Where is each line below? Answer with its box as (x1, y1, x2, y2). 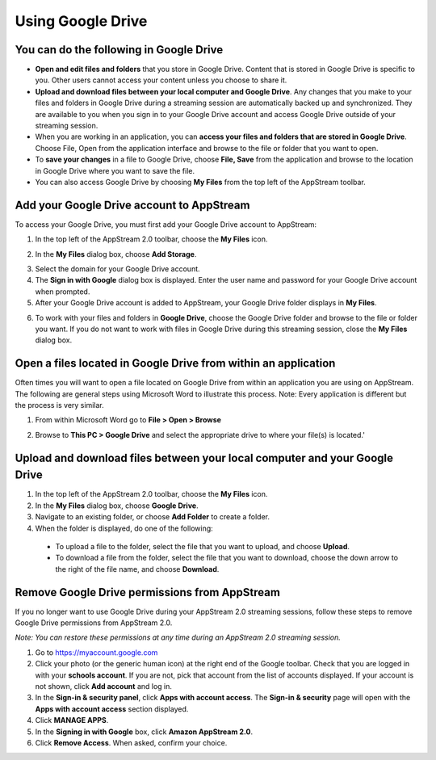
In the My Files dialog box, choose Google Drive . (35, 501, 199, 510)
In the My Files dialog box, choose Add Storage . (35, 249, 197, 258)
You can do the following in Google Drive (15, 43, 224, 57)
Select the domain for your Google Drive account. (35, 264, 201, 274)
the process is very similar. (15, 401, 104, 410)
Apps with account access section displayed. (35, 703, 189, 714)
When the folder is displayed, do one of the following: (35, 523, 213, 533)
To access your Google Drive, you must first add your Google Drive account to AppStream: (15, 219, 317, 229)
